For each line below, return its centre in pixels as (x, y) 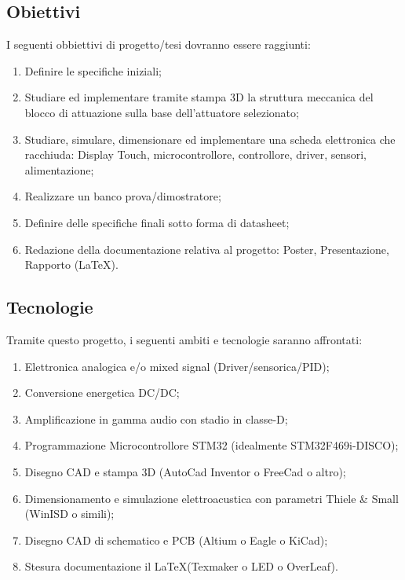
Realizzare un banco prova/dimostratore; (123, 196)
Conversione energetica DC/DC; (102, 393)
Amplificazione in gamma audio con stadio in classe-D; (156, 418)
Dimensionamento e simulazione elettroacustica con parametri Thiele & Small (212, 498)
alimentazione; (59, 169)
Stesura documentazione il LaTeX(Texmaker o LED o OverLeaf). (181, 566)
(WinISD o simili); (69, 514)
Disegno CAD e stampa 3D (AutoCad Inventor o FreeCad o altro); (185, 471)
